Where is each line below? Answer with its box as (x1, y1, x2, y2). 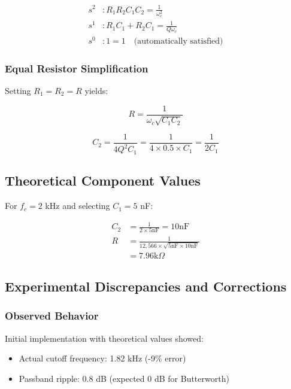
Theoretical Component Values (5, 171, 201, 190)
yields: (84, 84, 108, 96)
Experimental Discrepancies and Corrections (5, 277, 287, 296)
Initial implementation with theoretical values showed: (5, 332, 204, 344)
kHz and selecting (45, 199, 110, 212)
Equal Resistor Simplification (5, 60, 148, 75)
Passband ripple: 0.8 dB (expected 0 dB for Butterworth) (19, 372, 229, 384)
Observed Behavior (5, 308, 99, 323)
